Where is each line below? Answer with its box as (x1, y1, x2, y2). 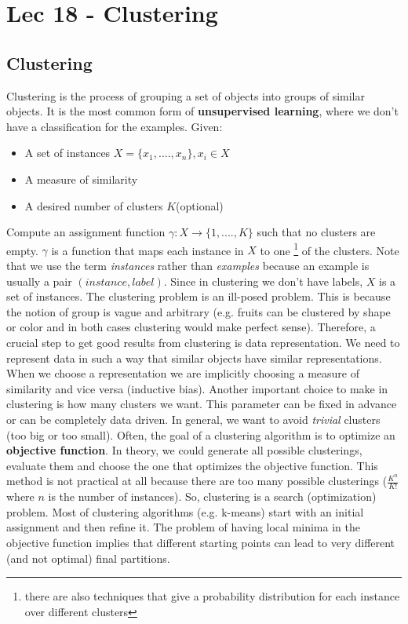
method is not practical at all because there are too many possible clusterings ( (6, 473, 388, 489)
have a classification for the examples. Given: (6, 118, 223, 134)
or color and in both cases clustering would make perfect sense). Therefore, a (6, 319, 376, 335)
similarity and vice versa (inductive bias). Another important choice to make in (6, 380, 388, 396)
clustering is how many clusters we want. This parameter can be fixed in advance (6, 396, 397, 412)
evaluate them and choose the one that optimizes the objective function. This (6, 457, 378, 473)
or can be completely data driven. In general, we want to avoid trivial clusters (6, 411, 381, 427)
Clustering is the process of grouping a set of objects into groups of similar (6, 87, 365, 104)
